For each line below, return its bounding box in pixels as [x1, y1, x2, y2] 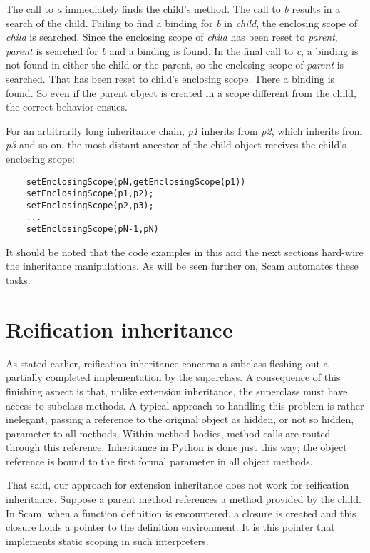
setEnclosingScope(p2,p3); [26, 200, 154, 210]
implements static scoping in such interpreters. [6, 533, 209, 548]
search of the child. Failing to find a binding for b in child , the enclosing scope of [6, 15, 357, 30]
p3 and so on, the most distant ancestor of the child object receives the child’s [6, 137, 346, 152]
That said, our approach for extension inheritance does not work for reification [6, 477, 349, 492]
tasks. [6, 273, 31, 287]
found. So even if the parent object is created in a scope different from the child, [6, 85, 356, 100]
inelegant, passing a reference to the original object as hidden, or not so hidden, [6, 412, 354, 427]
